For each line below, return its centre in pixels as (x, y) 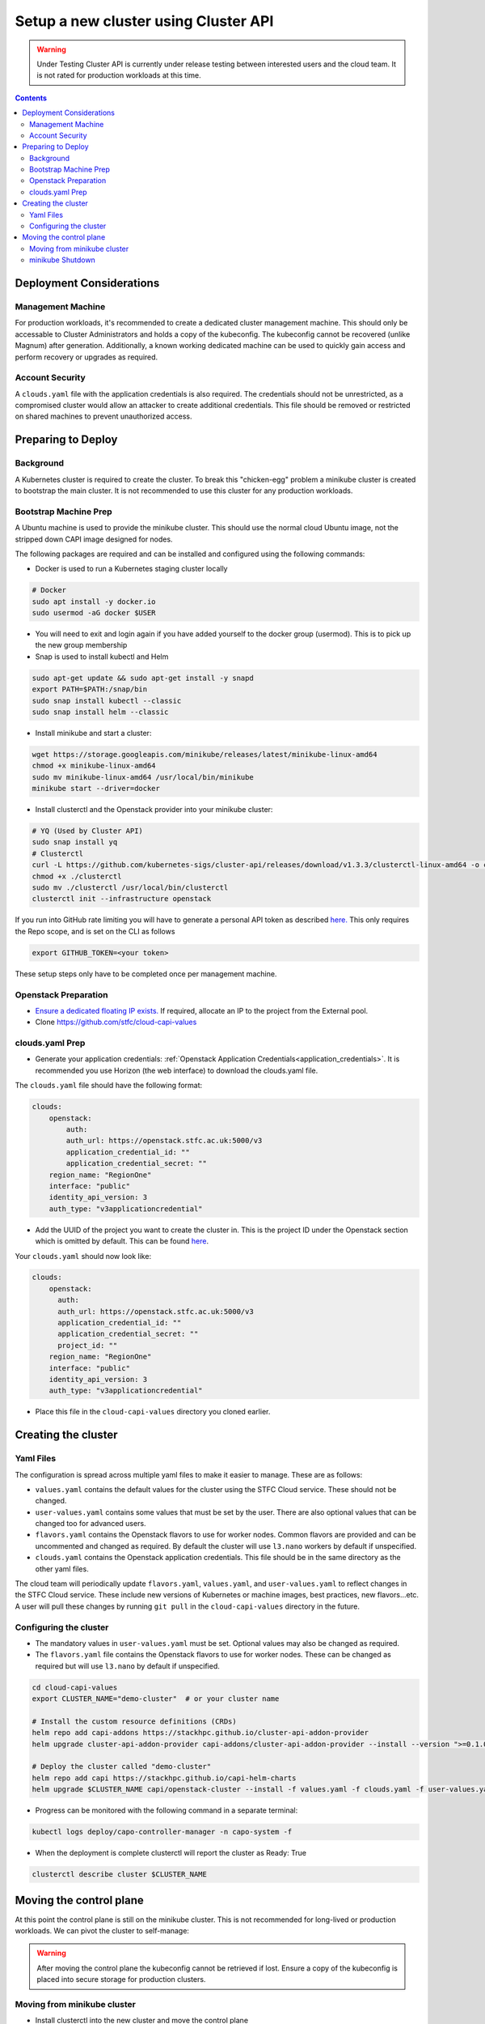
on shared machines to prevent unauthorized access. (103, 416)
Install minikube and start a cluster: (93, 733)
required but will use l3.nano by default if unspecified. (127, 1666)
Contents (31, 98)
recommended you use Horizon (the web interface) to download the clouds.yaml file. (177, 1070)
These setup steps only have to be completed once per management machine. (146, 974)
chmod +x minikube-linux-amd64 (94, 766)
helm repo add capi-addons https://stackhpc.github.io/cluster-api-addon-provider (200, 1733)
